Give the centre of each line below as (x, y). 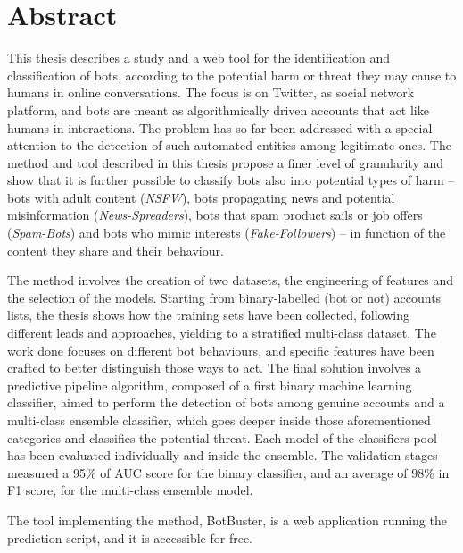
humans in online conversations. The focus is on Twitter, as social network (211, 92)
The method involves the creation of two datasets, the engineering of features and (231, 280)
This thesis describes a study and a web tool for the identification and (199, 58)
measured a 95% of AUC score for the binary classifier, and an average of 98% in (228, 472)
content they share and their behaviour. (116, 250)
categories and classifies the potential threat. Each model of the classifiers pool (222, 437)
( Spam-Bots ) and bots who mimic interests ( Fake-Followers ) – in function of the (227, 233)
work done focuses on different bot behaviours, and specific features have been (221, 350)
